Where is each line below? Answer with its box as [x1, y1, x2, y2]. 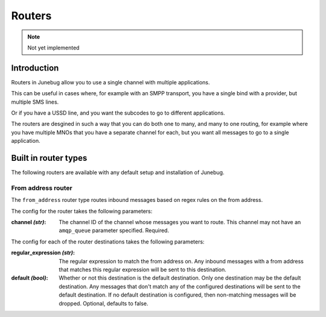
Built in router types [11, 153, 88, 163]
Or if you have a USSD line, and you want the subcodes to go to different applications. [11, 109, 226, 117]
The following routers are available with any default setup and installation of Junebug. [11, 169, 225, 176]
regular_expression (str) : [11, 249, 75, 256]
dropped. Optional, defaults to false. [59, 300, 149, 307]
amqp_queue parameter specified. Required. [59, 227, 169, 234]
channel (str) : [11, 219, 46, 226]
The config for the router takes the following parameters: [11, 207, 153, 215]
